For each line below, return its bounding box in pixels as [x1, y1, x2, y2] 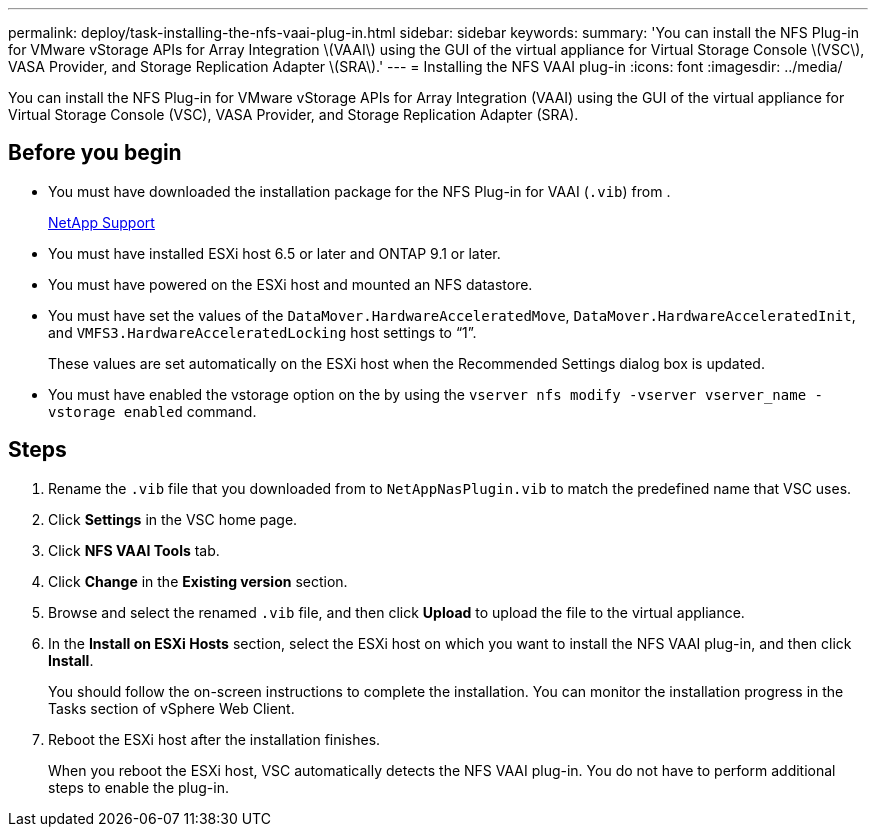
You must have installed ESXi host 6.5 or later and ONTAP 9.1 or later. [48, 244, 501, 262]
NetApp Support [48, 213, 155, 231]
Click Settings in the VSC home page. [48, 510, 298, 528]
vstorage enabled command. [48, 402, 257, 420]
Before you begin [8, 140, 182, 166]
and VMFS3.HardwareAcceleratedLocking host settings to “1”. [48, 323, 477, 341]
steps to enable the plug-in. [48, 778, 229, 796]
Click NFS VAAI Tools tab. [48, 541, 220, 559]
